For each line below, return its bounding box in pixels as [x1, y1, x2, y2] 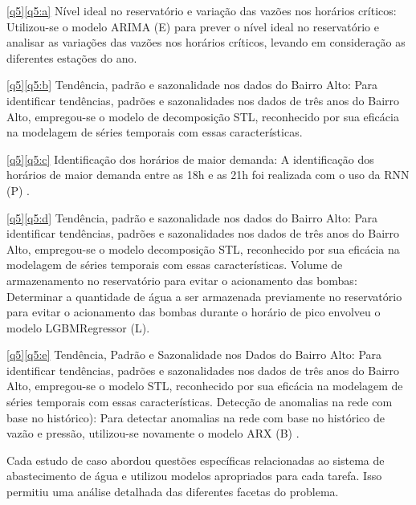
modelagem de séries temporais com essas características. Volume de [6, 256, 343, 273]
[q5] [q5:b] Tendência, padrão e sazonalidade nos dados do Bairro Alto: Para [6, 76, 378, 93]
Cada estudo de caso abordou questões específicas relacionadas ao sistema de [6, 451, 385, 468]
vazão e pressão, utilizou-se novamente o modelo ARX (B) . [6, 425, 300, 442]
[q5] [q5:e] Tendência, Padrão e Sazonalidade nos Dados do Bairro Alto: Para [6, 346, 382, 363]
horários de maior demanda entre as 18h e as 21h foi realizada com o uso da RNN [6, 166, 410, 183]
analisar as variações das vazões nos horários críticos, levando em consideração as [6, 34, 406, 51]
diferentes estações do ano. [6, 49, 137, 66]
